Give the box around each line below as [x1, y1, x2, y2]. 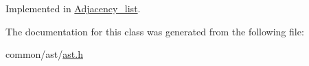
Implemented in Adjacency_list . [5, 1, 141, 15]
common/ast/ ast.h [5, 47, 83, 61]
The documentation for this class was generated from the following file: [5, 24, 304, 38]
